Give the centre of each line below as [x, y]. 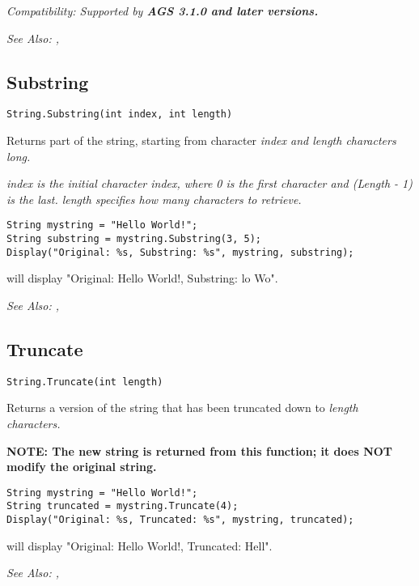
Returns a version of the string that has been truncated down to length [182, 408]
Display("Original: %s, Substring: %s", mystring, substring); [180, 252]
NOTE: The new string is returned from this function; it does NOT [200, 450]
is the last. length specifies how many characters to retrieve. [154, 199]
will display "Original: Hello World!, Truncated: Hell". [140, 545]
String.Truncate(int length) [85, 382]
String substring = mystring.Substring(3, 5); [134, 239]
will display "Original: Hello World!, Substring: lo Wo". [142, 278]
